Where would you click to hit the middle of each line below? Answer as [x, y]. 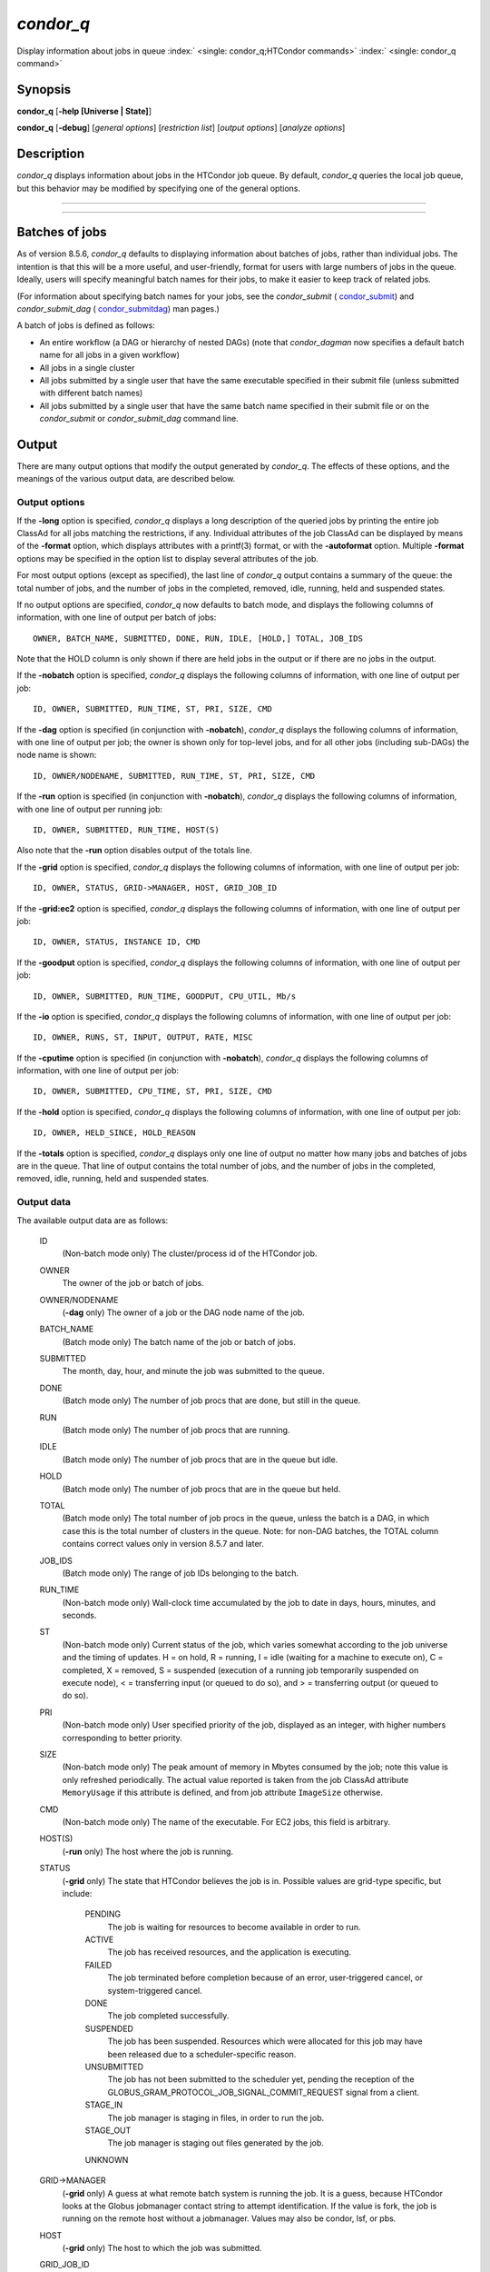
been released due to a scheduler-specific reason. [202, 2054]
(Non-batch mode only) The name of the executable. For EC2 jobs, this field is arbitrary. [226, 1821]
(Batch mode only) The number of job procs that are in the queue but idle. [200, 1460]
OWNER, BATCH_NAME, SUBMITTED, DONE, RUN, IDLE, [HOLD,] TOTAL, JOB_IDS [198, 638]
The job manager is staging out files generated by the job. [216, 2143]
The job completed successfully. [168, 2016]
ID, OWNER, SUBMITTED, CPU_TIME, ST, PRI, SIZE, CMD [152, 1091]
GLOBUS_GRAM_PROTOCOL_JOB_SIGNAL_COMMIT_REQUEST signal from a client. [264, 2092]
